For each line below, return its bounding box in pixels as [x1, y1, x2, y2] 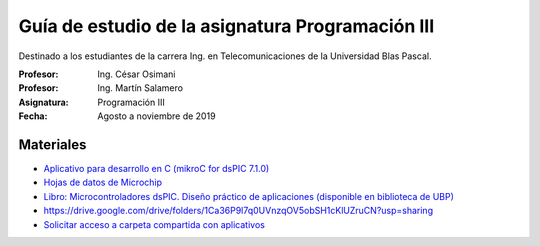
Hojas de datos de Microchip [43, 176, 163, 189]
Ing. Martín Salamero [97, 82, 184, 94]
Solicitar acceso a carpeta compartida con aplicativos [43, 218, 265, 230]
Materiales [18, 136, 87, 153]
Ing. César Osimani [97, 68, 176, 80]
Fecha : [18, 110, 48, 122]
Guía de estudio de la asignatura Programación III [18, 15, 435, 37]
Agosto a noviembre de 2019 [97, 110, 216, 122]
